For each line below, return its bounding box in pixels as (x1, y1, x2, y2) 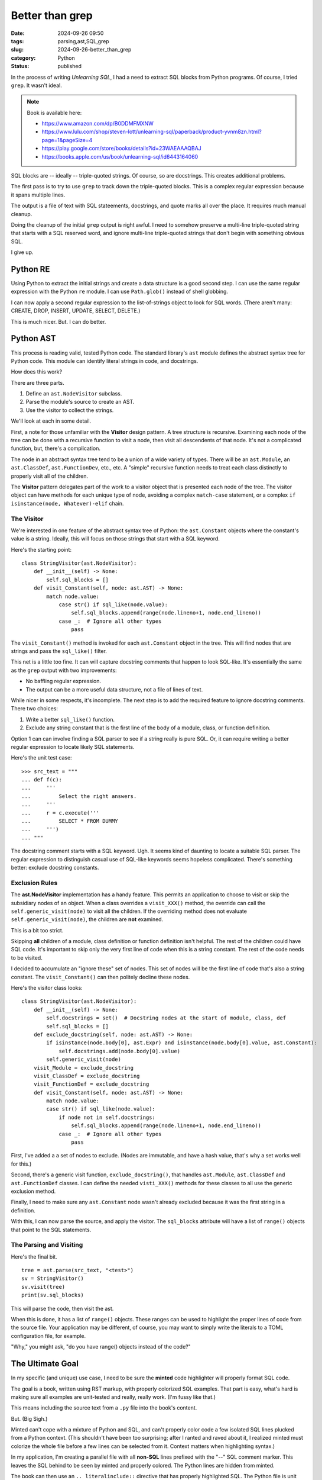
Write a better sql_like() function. (25, 716, 115, 723)
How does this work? (11, 368, 62, 375)
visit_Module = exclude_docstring (33, 1064, 134, 1071)
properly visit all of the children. (11, 472, 89, 480)
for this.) (11, 1160, 32, 1167)
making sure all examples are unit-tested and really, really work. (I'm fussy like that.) (11, 1393, 216, 1400)
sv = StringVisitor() (21, 1275, 84, 1282)
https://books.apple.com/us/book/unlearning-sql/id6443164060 (41, 153, 199, 160)
